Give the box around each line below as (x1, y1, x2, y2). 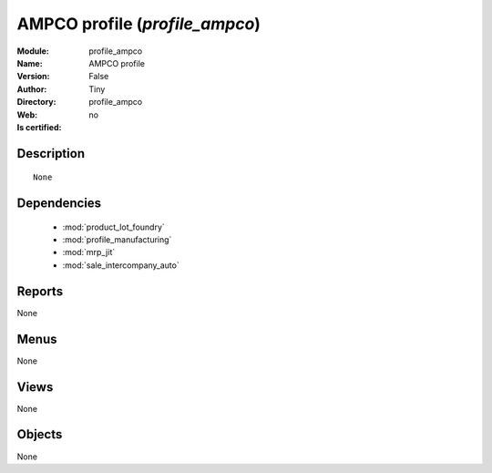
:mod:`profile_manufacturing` (62, 234, 172, 245)
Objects (16, 427, 63, 442)
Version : (16, 71, 50, 82)
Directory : (16, 97, 56, 108)
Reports (16, 283, 64, 299)
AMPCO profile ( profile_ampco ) (16, 14, 261, 34)
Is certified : (16, 121, 62, 132)
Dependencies (16, 196, 102, 211)
